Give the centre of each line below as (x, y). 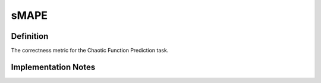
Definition (30, 36)
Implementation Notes (53, 67)
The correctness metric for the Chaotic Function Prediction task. (90, 51)
